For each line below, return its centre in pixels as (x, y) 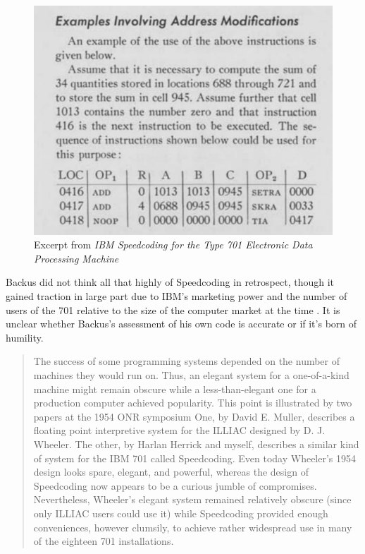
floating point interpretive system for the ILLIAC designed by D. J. (179, 430)
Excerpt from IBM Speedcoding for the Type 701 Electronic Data (173, 245)
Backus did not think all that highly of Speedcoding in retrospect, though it (170, 282)
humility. (25, 337)
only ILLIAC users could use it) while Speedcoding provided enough (181, 513)
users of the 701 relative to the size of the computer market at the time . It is (173, 309)
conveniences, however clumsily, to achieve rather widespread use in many (193, 527)
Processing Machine (76, 258)
